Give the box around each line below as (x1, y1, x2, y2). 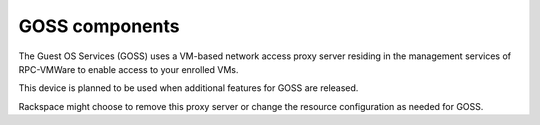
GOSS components (18, 15, 180, 37)
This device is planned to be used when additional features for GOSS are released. (18, 82, 359, 94)
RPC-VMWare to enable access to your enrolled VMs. (18, 63, 239, 75)
